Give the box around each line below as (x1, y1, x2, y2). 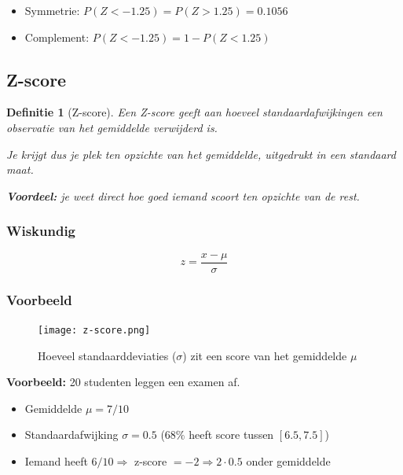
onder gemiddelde (246, 452, 331, 469)
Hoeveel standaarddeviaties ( (38, 347, 177, 363)
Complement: (24, 28, 90, 45)
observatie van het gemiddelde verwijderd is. (6, 119, 218, 135)
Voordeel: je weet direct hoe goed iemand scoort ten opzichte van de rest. (6, 187, 360, 204)
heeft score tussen (189, 426, 274, 443)
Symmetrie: (24, 2, 80, 18)
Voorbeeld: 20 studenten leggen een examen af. (6, 374, 240, 390)
